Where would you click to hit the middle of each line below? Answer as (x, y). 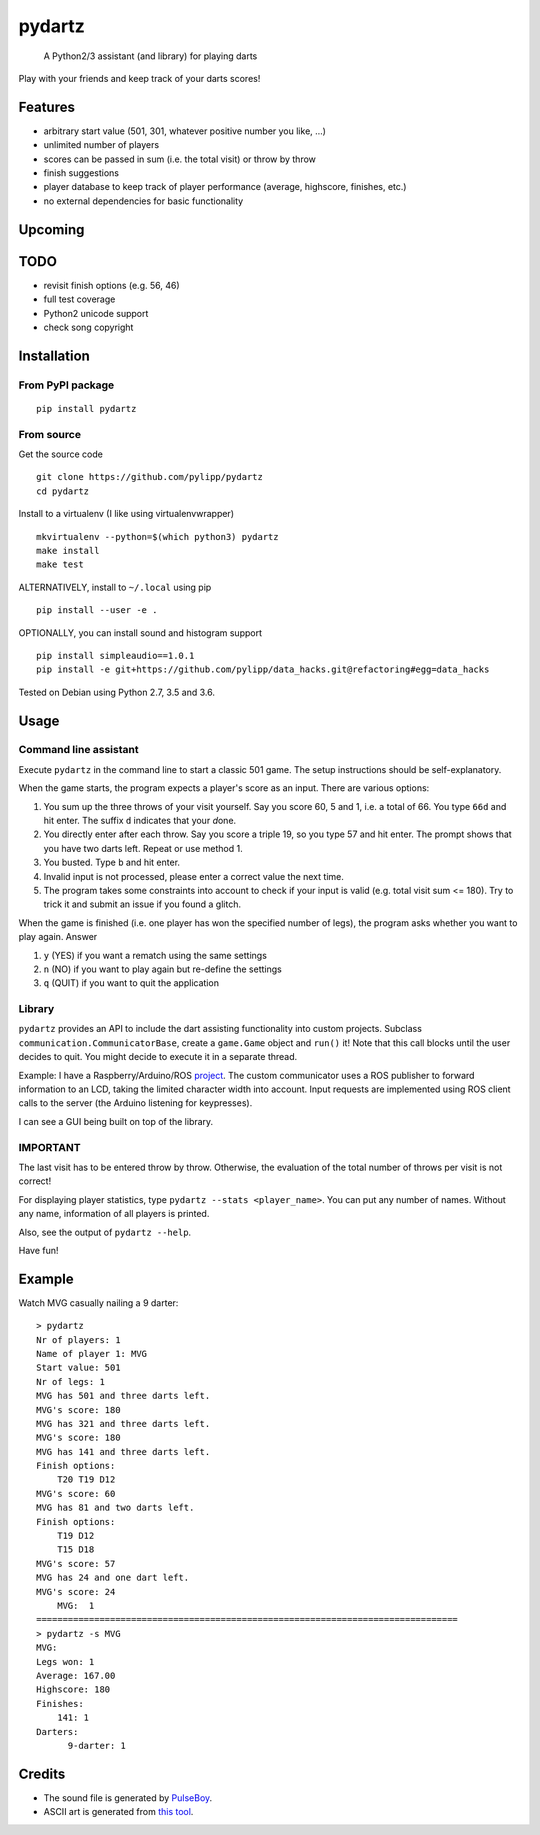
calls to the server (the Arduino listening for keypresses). (135, 1103)
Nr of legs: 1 (70, 1381)
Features (46, 106)
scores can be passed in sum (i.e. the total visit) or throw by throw (180, 159)
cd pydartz (63, 491)
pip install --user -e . (97, 610)
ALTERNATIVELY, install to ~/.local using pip (115, 587)
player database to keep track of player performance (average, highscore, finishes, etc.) (225, 187)
